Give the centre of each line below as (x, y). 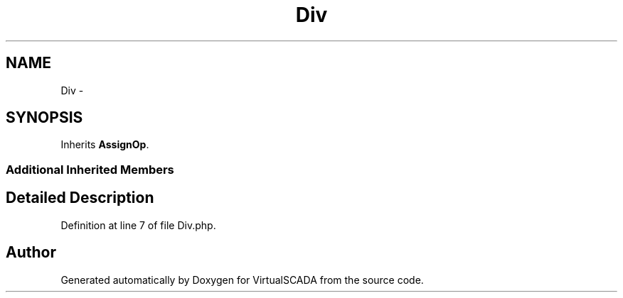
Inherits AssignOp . (105, 145)
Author (31, 253)
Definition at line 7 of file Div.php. (138, 225)
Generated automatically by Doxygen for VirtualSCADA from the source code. (242, 280)
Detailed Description (80, 198)
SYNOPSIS (44, 118)
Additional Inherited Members (90, 169)
